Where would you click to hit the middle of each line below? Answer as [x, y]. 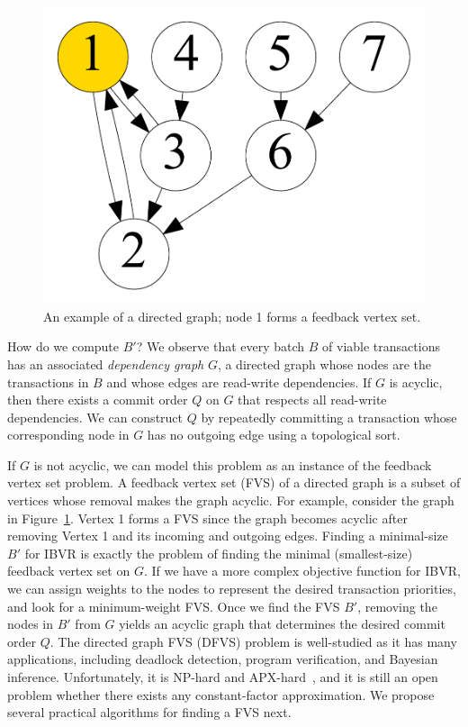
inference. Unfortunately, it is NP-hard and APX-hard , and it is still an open [223, 677]
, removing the [397, 606]
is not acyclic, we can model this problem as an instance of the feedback [233, 464]
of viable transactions [381, 346]
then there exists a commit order [98, 400]
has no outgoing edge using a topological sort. [274, 435]
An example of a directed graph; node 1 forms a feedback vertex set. [232, 316]
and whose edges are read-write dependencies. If [239, 382]
